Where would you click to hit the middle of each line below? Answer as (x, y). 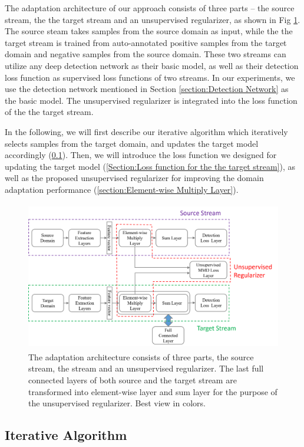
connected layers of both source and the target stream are (133, 379)
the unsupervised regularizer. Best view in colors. (117, 403)
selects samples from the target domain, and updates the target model (132, 143)
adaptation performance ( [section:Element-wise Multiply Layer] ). (122, 189)
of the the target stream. (49, 112)
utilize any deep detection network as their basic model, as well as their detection (152, 65)
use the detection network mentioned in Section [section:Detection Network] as (147, 89)
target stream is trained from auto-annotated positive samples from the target (146, 42)
